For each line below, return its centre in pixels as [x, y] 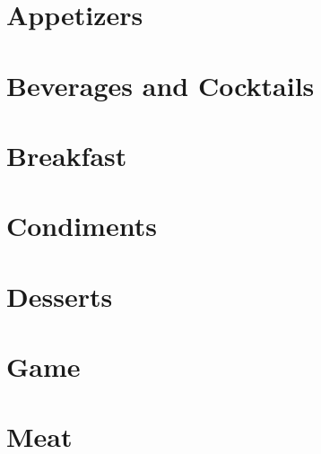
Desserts [60, 296]
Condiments [82, 226]
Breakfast [67, 155]
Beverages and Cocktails [160, 85]
